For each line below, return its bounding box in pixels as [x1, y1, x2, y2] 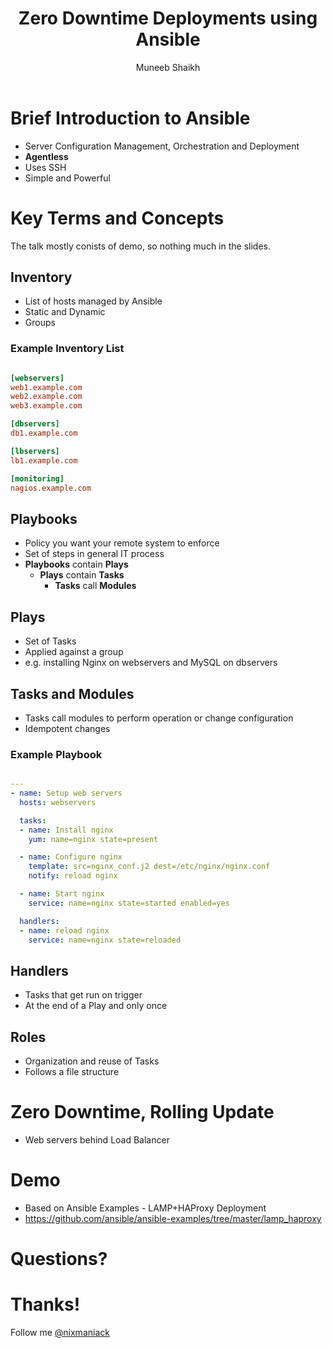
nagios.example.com [10, 483, 92, 493]
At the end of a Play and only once [24, 1000, 168, 1012]
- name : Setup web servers [10, 788, 123, 799]
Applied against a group [24, 646, 124, 658]
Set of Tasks [24, 635, 77, 647]
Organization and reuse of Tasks [24, 1055, 160, 1067]
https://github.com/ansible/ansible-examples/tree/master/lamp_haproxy [24, 1212, 322, 1224]
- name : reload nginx [19, 925, 110, 936]
